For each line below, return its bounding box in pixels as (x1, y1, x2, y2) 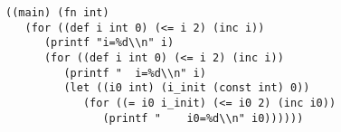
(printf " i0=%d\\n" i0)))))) (102, 111, 304, 125)
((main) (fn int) (5, 6, 109, 19)
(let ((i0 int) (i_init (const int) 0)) (63, 81, 310, 95)
